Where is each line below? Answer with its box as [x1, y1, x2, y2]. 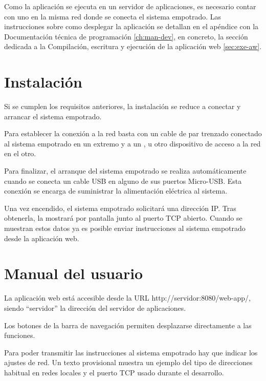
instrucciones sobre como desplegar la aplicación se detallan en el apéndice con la [4, 21, 259, 32]
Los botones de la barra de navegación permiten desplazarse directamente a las [4, 320, 252, 330]
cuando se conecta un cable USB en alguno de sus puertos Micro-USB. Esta [4, 175, 242, 186]
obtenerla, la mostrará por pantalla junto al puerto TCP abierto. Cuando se [4, 213, 242, 223]
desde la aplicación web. [4, 232, 79, 243]
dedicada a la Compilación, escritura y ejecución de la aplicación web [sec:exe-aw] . [4, 41, 262, 52]
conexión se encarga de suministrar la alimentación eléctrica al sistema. [4, 185, 228, 196]
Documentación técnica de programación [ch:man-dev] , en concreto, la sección [4, 31, 248, 41]
